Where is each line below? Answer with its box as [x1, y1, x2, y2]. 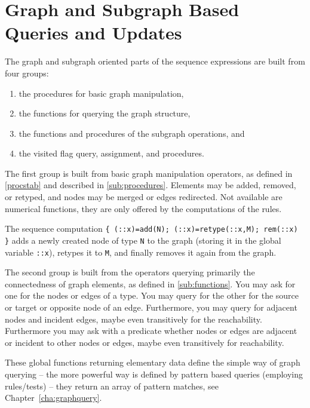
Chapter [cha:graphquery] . [5, 391, 102, 404]
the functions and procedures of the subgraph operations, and [19, 127, 245, 139]
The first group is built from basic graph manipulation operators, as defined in [5, 167, 293, 179]
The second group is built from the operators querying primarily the [5, 266, 255, 278]
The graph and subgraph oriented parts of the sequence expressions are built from [5, 55, 305, 68]
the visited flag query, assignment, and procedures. [19, 147, 204, 159]
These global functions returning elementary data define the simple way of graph [5, 356, 300, 369]
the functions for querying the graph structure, [19, 107, 191, 119]
